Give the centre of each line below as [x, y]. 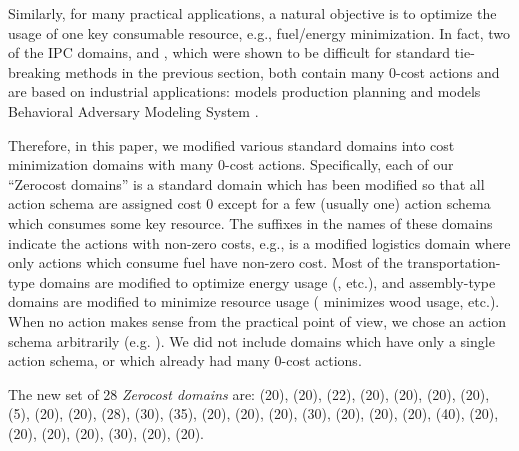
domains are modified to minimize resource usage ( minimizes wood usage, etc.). [254, 301]
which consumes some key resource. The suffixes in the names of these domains [250, 222]
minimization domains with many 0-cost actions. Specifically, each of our [231, 164]
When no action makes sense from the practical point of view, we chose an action [257, 320]
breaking [34, 71]
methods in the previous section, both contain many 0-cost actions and [282, 71]
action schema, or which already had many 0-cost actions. [185, 360]
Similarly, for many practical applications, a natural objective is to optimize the [252, 13]
